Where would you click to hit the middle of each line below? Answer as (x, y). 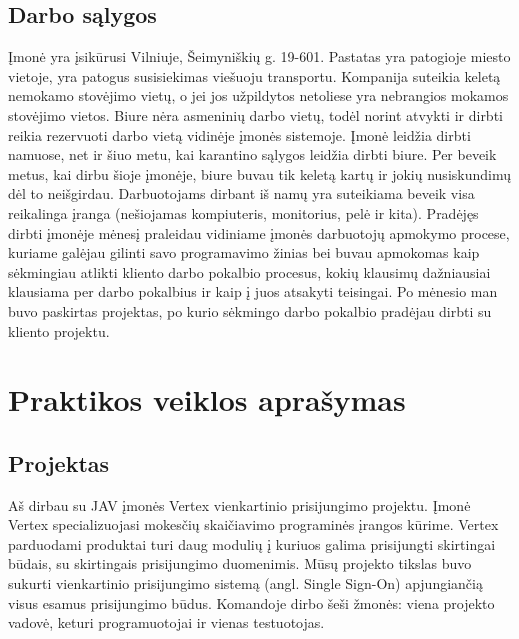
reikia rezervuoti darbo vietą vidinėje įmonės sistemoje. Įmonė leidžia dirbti (239, 134)
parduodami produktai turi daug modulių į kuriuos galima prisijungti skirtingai (252, 543)
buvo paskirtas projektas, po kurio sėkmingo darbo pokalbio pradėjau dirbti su (250, 310)
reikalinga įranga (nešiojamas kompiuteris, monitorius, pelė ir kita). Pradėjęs (243, 212)
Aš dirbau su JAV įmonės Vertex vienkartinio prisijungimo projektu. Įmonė (239, 504)
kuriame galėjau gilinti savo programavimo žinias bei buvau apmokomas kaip (244, 252)
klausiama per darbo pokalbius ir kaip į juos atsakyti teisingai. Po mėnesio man (253, 291)
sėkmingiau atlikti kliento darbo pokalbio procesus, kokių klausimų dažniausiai (249, 271)
